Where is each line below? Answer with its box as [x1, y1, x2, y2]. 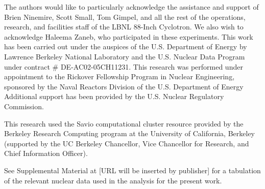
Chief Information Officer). [4, 148, 88, 159]
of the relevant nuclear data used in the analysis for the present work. [4, 175, 222, 185]
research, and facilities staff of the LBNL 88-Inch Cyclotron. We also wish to [4, 21, 244, 32]
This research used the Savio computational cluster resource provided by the [4, 118, 244, 129]
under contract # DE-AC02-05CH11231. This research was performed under [4, 61, 243, 72]
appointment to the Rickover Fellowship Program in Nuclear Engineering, [4, 71, 235, 82]
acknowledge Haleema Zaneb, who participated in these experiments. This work [4, 31, 253, 42]
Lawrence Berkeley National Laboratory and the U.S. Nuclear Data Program [4, 51, 245, 61]
